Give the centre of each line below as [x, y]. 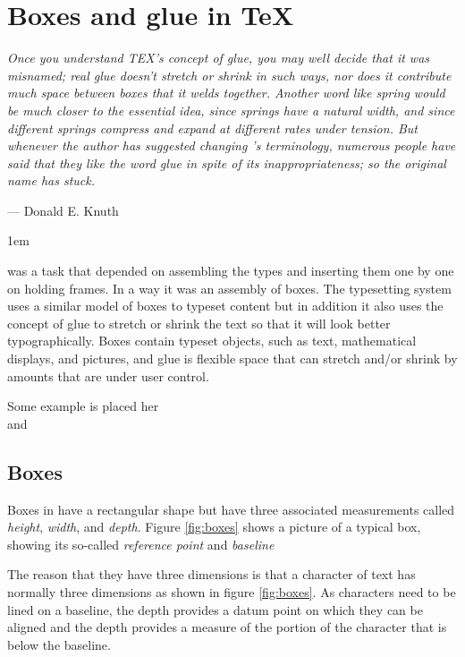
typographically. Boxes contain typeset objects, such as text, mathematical [212, 341]
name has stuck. [51, 180]
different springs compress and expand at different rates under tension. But [212, 128]
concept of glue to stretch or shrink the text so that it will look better [199, 323]
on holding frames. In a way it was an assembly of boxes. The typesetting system [229, 288]
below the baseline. [59, 644]
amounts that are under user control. [108, 375]
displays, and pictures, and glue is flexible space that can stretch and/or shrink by [232, 358]
